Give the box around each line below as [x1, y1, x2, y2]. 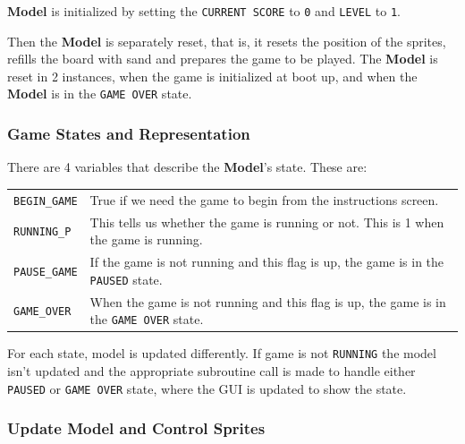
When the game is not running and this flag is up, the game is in [89, 292, 446, 311]
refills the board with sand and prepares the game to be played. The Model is [7, 49, 438, 68]
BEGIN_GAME [13, 194, 78, 208]
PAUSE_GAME [13, 265, 78, 278]
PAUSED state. [89, 269, 163, 288]
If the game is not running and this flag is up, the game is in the [89, 252, 444, 270]
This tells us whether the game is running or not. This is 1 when [89, 212, 444, 231]
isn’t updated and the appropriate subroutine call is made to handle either [7, 361, 416, 380]
